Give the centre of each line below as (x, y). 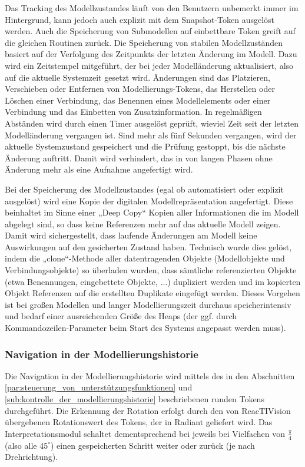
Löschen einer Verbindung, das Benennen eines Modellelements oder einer (138, 100)
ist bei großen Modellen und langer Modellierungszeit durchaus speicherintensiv (148, 304)
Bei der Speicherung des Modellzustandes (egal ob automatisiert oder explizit (144, 189)
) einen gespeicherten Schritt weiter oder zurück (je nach (153, 445)
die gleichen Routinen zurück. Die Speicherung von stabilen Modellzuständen (144, 42)
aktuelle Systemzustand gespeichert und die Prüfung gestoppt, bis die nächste (145, 146)
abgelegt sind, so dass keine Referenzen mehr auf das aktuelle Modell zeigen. (143, 223)
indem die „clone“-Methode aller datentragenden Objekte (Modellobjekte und (145, 258)
